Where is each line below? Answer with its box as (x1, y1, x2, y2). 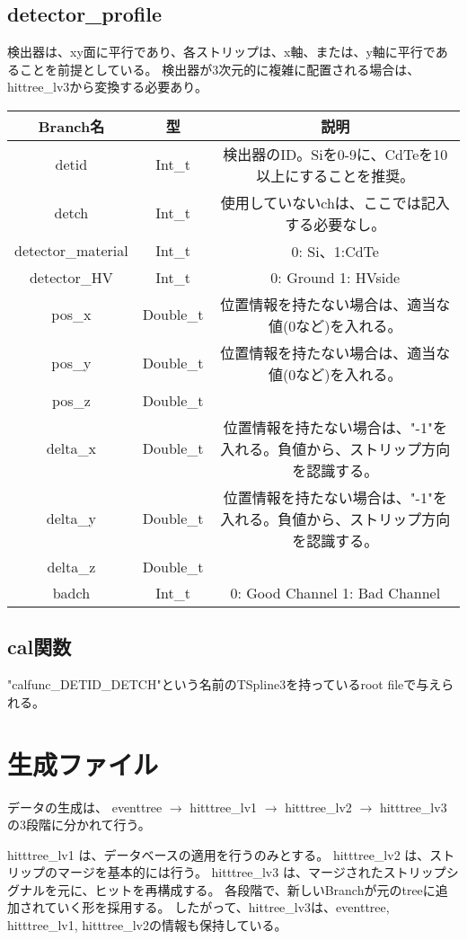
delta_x (46, 438, 96, 459)
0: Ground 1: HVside (270, 266, 401, 288)
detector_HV (29, 266, 113, 288)
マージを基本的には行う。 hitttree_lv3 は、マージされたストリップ (57, 863, 446, 882)
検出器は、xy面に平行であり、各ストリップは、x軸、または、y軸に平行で (7, 42, 436, 61)
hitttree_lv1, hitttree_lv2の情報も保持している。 (7, 916, 287, 935)
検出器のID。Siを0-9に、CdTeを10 (223, 143, 448, 164)
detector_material (14, 240, 128, 262)
